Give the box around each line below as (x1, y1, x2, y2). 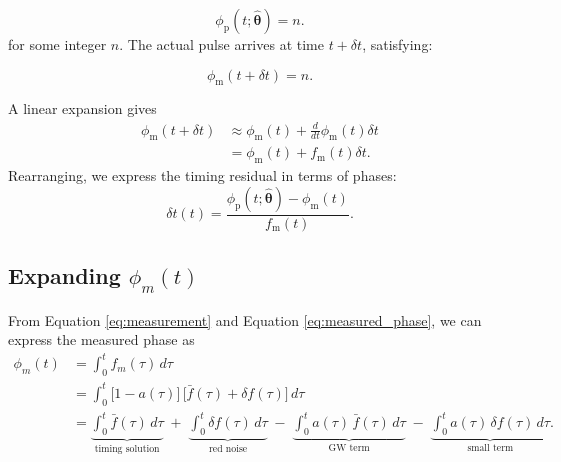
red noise (208, 443, 248, 454)
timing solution (94, 443, 160, 454)
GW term (328, 442, 370, 453)
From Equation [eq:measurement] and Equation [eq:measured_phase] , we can (8, 309, 482, 330)
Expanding (8, 260, 121, 291)
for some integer (8, 34, 107, 54)
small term (467, 442, 514, 453)
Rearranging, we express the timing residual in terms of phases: (8, 165, 397, 186)
